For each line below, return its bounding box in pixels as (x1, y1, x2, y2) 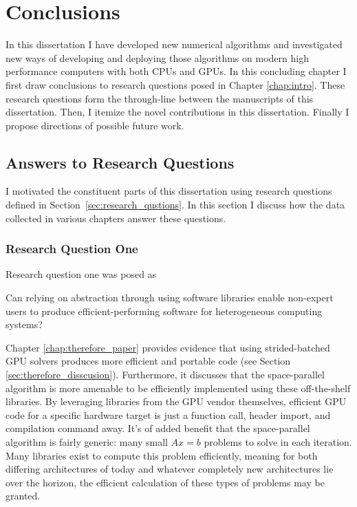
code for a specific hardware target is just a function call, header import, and (6, 407, 331, 422)
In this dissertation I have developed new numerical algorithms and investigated (6, 37, 343, 52)
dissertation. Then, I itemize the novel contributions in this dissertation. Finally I (6, 105, 349, 119)
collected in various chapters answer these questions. (6, 211, 226, 225)
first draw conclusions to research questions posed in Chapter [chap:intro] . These (6, 77, 345, 91)
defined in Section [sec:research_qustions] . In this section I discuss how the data (6, 197, 345, 212)
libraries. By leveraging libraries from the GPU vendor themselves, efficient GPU (6, 394, 347, 409)
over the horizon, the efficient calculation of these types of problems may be (6, 475, 325, 489)
